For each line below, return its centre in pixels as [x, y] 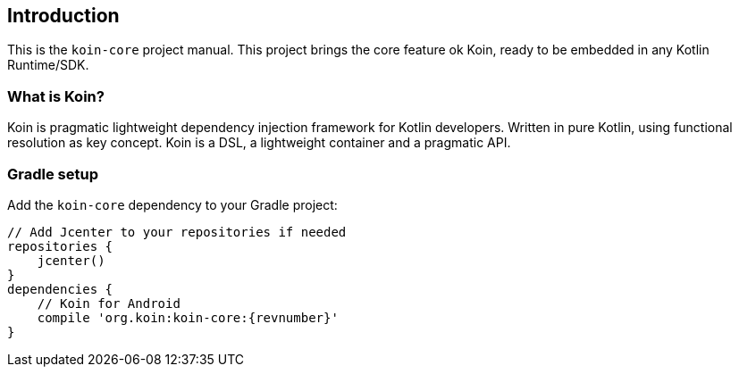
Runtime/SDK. [48, 65]
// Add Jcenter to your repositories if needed [177, 232]
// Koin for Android [109, 303]
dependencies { [60, 289]
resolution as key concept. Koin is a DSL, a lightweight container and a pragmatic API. [259, 143]
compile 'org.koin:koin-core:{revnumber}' [188, 317]
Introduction [63, 16]
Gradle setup [53, 174]
